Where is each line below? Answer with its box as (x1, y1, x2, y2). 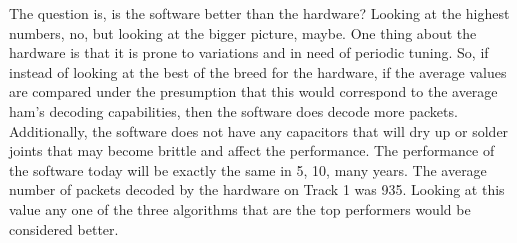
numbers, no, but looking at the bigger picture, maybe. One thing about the (9, 22, 477, 43)
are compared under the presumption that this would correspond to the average (9, 81, 498, 102)
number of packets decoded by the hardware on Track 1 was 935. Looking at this (9, 179, 505, 200)
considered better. (9, 218, 119, 239)
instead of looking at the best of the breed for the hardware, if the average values (9, 61, 507, 82)
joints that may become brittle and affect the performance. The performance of (9, 140, 495, 161)
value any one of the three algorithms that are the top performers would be (9, 198, 471, 219)
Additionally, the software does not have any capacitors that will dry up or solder (9, 120, 509, 141)
